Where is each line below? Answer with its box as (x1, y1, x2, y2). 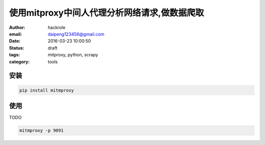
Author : (9, 24, 26, 30)
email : (9, 31, 22, 37)
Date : (9, 38, 21, 44)
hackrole (48, 24, 66, 30)
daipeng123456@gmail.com (48, 31, 105, 37)
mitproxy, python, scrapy (48, 52, 98, 58)
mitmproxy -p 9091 (19, 127, 64, 133)
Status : (9, 45, 25, 51)
